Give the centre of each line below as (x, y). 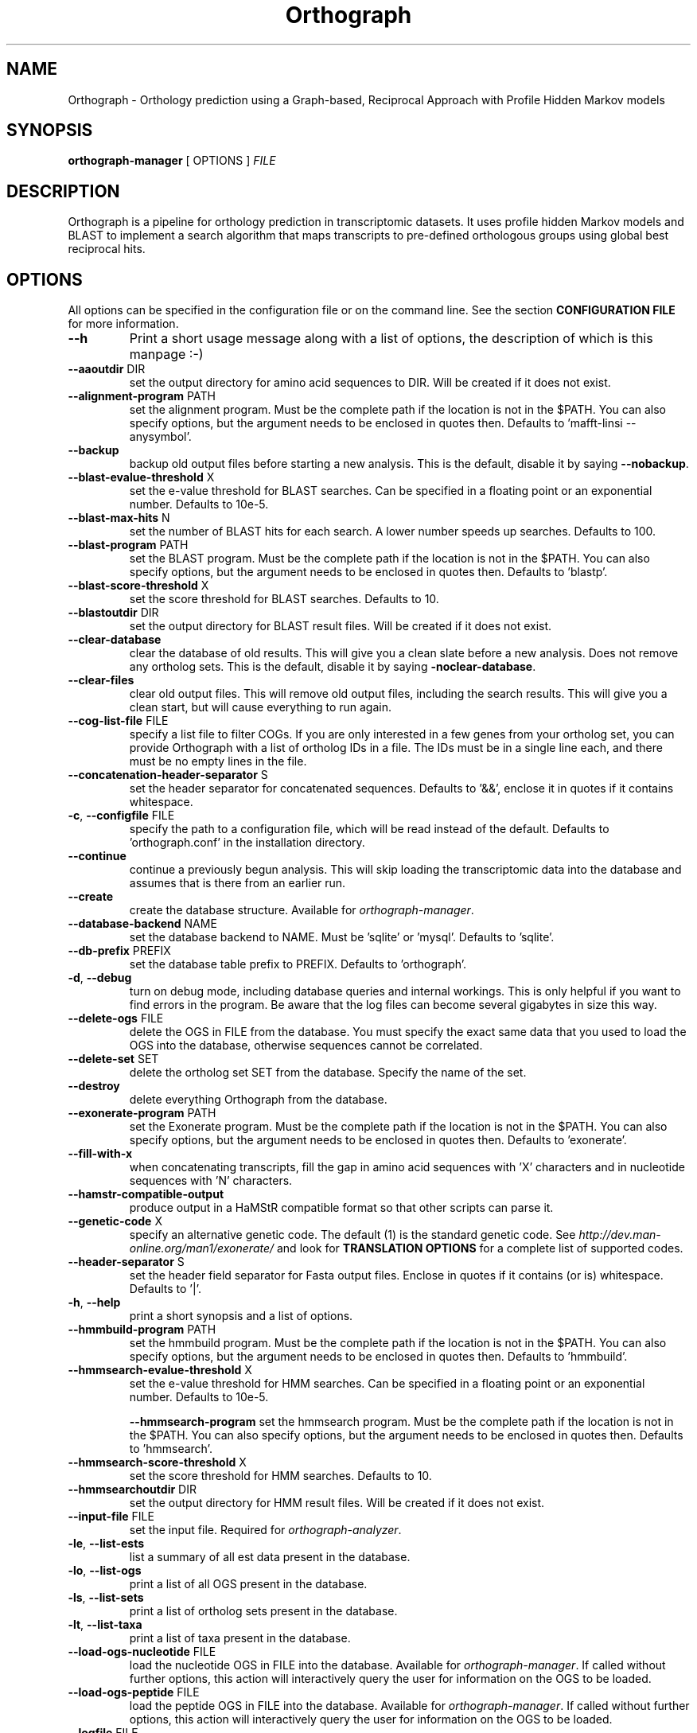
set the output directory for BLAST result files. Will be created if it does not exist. (341, 626)
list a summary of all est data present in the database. (270, 1557)
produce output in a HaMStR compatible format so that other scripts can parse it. (341, 1208)
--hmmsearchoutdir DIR (132, 1490)
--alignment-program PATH (142, 396)
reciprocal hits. (107, 249)
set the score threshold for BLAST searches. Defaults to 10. (284, 599)
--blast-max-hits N (119, 518)
